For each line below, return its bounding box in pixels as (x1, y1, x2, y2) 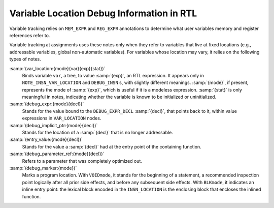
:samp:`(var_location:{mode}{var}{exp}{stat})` (9, 65, 106, 71)
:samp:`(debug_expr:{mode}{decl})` (9, 101, 84, 107)
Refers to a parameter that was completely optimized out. (22, 158, 142, 164)
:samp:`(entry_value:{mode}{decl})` (9, 136, 83, 142)
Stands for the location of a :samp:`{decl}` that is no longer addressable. (22, 130, 174, 136)
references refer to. (9, 32, 50, 38)
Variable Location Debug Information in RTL (9, 8, 197, 19)
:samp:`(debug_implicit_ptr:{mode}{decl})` (9, 122, 98, 128)
